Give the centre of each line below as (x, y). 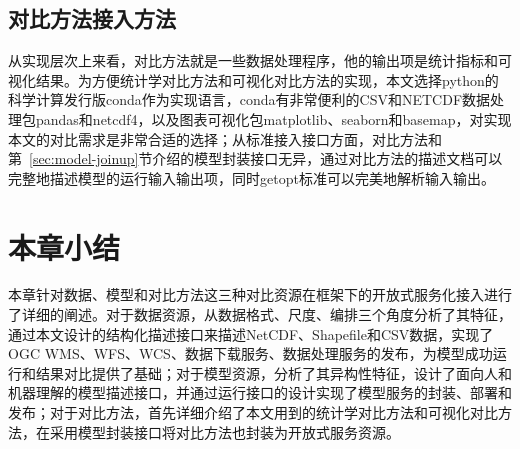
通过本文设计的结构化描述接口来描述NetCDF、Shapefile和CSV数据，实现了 (251, 333)
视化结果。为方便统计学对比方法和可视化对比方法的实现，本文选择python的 (253, 79)
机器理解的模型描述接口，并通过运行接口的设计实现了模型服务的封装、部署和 (260, 392)
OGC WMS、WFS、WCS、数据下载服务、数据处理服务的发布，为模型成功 (250, 353)
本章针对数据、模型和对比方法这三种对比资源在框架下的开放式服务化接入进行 (260, 294)
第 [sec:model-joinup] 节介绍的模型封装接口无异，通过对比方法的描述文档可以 (255, 158)
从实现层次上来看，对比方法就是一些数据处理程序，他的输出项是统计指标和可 (260, 60)
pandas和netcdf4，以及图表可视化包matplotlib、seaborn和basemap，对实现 (273, 118)
